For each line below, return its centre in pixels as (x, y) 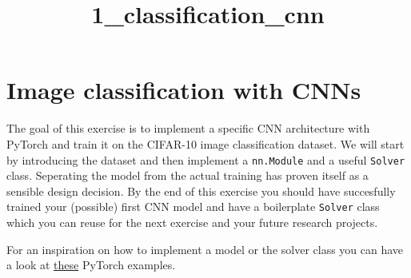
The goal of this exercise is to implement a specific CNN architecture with (188, 128)
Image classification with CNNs (184, 90)
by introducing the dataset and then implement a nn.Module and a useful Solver (206, 159)
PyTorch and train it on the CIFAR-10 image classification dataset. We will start (205, 143)
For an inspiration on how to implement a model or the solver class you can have (205, 249)
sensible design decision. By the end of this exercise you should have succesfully (201, 191)
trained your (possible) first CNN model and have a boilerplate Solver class (193, 207)
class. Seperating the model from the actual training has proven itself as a (188, 175)
